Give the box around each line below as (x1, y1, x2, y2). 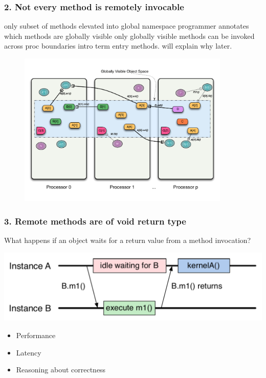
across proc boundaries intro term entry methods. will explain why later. (4, 40, 232, 51)
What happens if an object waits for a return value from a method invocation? (4, 234, 251, 245)
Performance (16, 329, 56, 340)
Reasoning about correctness (16, 364, 106, 375)
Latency (16, 347, 41, 358)
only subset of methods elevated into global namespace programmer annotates (4, 20, 249, 31)
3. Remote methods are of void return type (4, 214, 186, 227)
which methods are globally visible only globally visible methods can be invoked (4, 30, 255, 41)
